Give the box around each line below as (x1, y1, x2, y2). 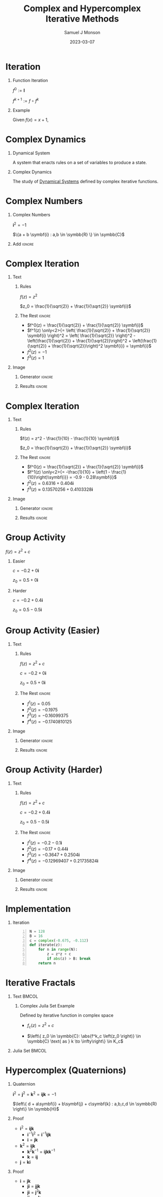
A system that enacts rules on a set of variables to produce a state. (12, 159, 147, 165)
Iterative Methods (45, 13, 119, 24)
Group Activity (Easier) (5, 625, 100, 636)
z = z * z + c (47, 952, 71, 957)
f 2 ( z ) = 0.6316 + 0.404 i (27, 480, 74, 486)
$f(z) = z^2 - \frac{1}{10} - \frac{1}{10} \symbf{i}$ (19, 436, 120, 441)
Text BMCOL (12, 993, 38, 999)
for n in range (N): (38, 947, 78, 952)
